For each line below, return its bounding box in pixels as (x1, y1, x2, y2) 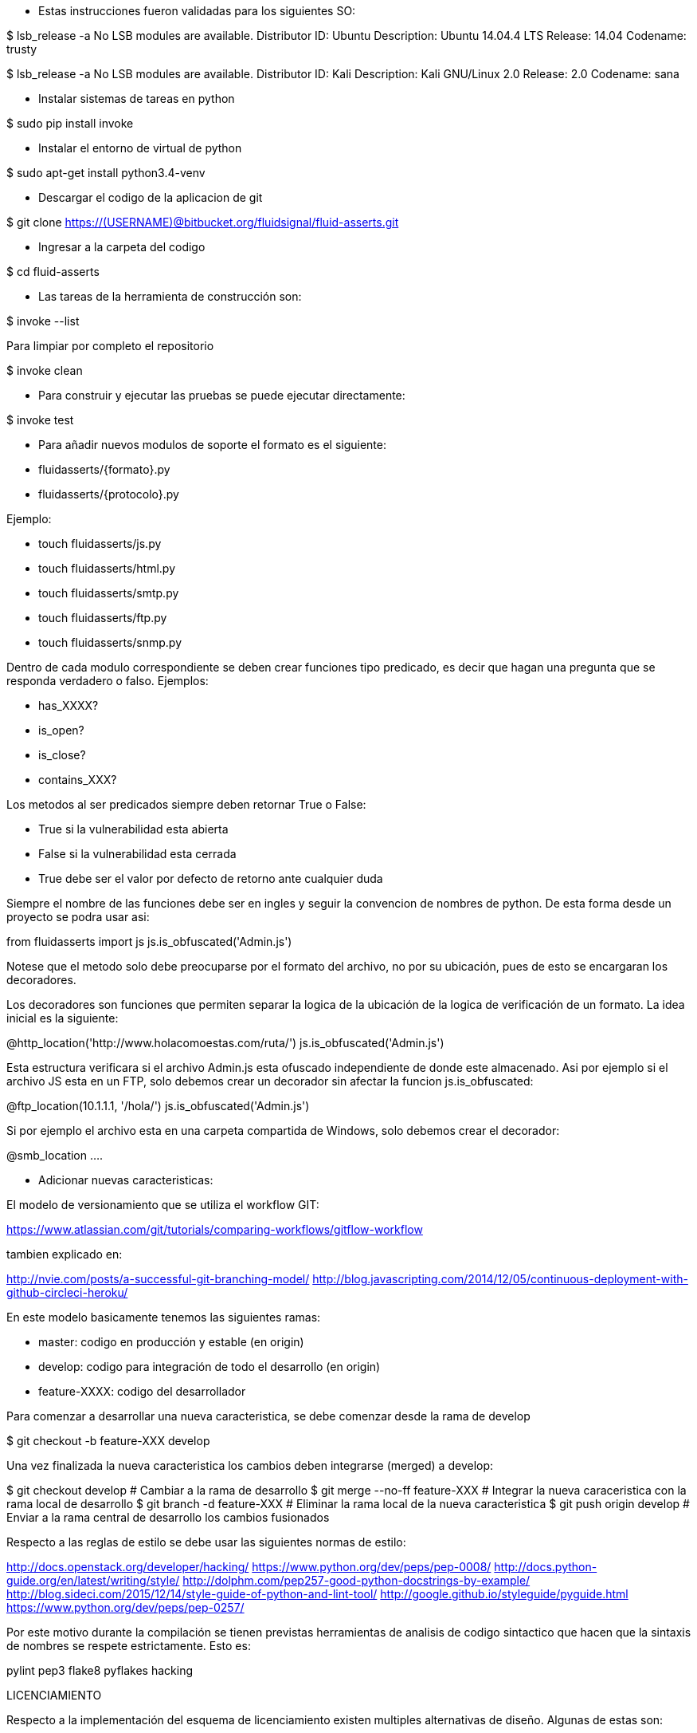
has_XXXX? (38, 699, 99, 712)
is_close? (38, 748, 86, 762)
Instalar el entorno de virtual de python (38, 141, 242, 155)
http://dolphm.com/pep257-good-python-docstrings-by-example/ (182, 1573, 531, 1587)
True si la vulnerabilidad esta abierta (38, 822, 229, 836)
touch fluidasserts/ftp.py (38, 611, 167, 624)
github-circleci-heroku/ (6, 1286, 128, 1299)
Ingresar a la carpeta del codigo (38, 240, 206, 254)
